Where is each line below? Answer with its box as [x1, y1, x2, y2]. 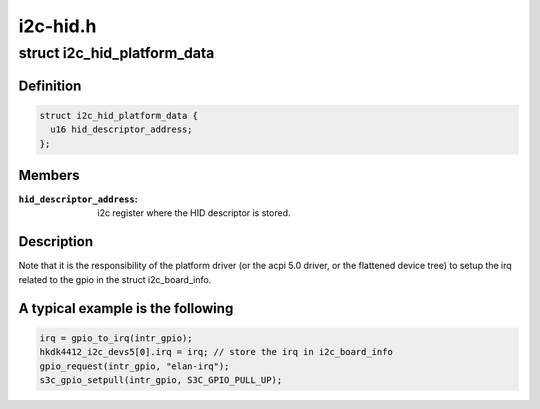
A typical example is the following [18, 300, 234, 317]
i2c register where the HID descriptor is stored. [97, 207, 291, 219]
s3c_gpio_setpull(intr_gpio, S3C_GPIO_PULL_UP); [39, 374, 283, 385]
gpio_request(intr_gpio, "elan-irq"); [39, 360, 230, 372]
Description [18, 233, 94, 250]
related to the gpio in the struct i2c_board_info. [18, 273, 212, 285]
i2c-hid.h [18, 15, 97, 37]
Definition [18, 77, 82, 94]
